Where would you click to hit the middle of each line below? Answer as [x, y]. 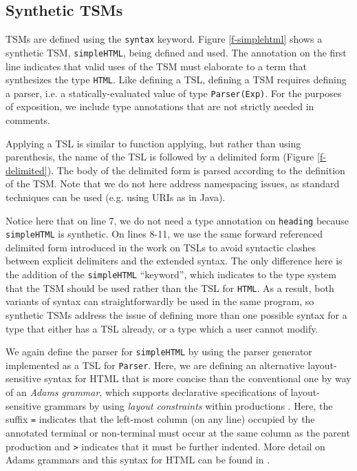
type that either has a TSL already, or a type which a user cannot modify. [162, 328]
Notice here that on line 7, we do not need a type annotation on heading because [177, 220]
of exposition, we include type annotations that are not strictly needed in [160, 106]
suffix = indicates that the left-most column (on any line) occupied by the [160, 419]
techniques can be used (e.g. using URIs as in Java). [116, 197]
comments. [28, 120]
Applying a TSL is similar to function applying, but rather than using [153, 143]
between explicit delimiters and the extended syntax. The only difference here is [174, 261]
